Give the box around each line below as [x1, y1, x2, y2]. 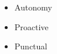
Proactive [14, 20, 49, 33]
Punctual [14, 40, 48, 52]
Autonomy [14, 1, 52, 13]
